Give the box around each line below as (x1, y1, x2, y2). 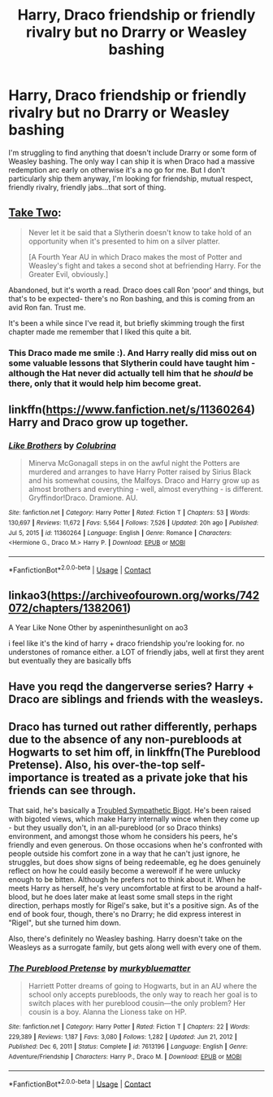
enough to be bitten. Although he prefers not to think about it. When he (8, 874, 246, 884)
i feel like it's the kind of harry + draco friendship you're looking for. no (8, 638, 245, 648)
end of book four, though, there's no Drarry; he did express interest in (8, 909, 241, 919)
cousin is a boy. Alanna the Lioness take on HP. (28, 1007, 187, 1016)
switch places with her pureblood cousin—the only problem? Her (28, 998, 246, 1007)
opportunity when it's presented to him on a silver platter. (28, 236, 221, 246)
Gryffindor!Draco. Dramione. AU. (28, 493, 138, 502)
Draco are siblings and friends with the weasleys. (8, 692, 264, 706)
